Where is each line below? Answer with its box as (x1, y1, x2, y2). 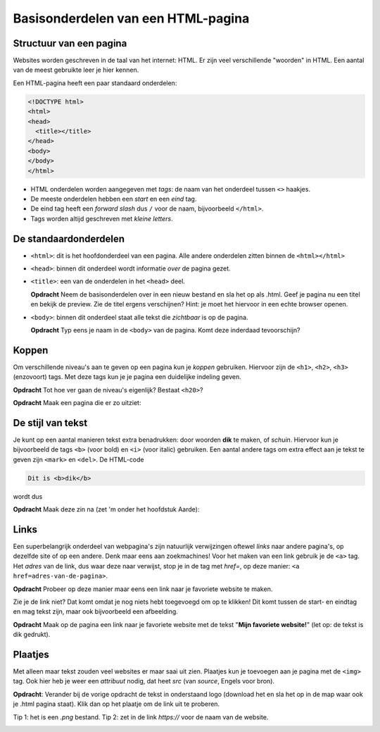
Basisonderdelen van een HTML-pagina (13, 11, 250, 26)
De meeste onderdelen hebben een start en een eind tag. (30, 194, 197, 203)
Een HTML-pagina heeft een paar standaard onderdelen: (13, 78, 177, 87)
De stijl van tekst (13, 416, 88, 429)
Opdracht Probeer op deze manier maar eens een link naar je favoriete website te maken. (13, 585, 273, 593)
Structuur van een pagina (13, 37, 127, 49)
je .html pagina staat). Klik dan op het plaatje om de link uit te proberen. (13, 700, 220, 708)
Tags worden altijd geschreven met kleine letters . (30, 214, 174, 223)
